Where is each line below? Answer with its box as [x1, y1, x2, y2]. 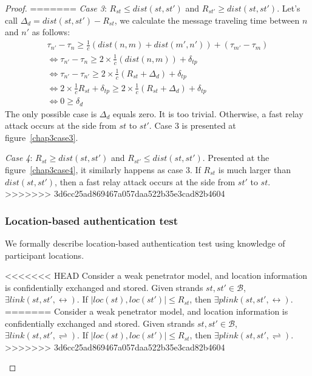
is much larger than [218, 163, 291, 176]
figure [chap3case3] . [5, 131, 78, 143]
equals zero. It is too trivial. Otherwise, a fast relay [113, 107, 304, 120]
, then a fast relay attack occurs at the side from [55, 175, 236, 188]
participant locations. [5, 248, 84, 261]
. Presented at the [202, 151, 270, 164]
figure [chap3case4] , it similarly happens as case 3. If [5, 163, 201, 176]
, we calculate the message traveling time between [114, 13, 300, 26]
